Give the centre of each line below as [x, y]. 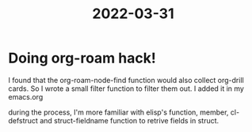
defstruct [23, 120]
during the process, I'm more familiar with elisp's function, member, [118, 112]
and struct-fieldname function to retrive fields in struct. [129, 120]
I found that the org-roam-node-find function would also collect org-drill [126, 80]
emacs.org [26, 96]
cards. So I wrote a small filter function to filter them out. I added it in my [126, 89]
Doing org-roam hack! [82, 58]
